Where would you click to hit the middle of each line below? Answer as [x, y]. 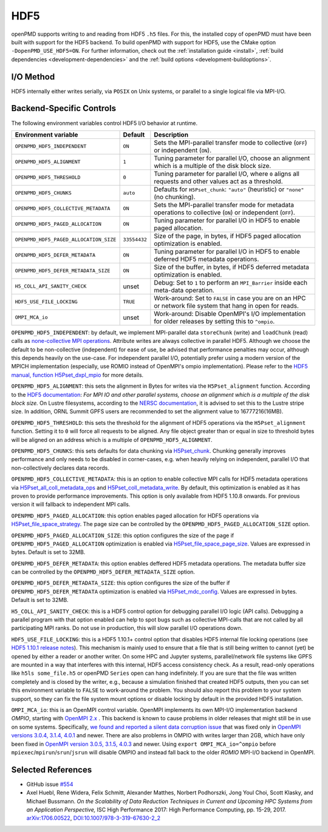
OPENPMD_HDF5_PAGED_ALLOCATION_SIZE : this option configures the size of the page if [122, 535]
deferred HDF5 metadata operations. [207, 259]
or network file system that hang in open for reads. [226, 305]
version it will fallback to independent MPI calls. [71, 504]
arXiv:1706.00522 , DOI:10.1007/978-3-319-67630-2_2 [94, 818]
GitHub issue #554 [50, 784]
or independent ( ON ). [183, 150]
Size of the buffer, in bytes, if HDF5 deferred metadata [231, 267]
